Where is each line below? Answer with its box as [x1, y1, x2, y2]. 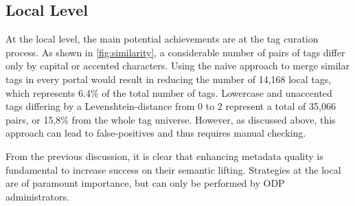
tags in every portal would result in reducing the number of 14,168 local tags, [5, 71, 332, 86]
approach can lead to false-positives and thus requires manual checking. [5, 126, 306, 140]
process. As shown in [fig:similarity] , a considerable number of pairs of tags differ [5, 45, 345, 59]
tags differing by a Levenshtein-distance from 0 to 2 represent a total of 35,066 [5, 99, 336, 113]
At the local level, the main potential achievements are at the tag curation [5, 32, 319, 46]
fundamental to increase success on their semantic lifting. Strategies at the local [5, 162, 341, 176]
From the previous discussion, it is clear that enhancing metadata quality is [5, 148, 323, 163]
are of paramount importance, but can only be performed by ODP [5, 176, 285, 190]
